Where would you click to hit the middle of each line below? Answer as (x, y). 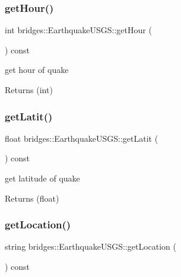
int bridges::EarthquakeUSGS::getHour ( (78, 30)
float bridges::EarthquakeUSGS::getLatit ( (82, 138)
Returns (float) (32, 198)
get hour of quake (37, 70)
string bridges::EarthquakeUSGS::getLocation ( (90, 246)
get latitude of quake (42, 178)
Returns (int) (29, 90)
